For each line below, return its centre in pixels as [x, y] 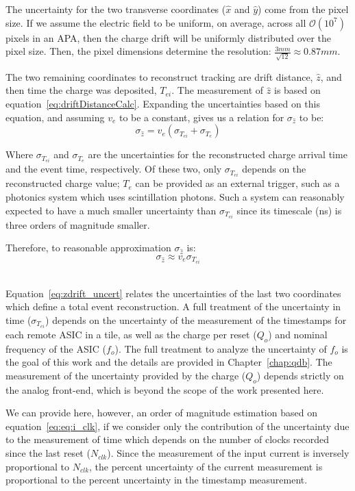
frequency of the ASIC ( [56, 348]
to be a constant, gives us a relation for [201, 117]
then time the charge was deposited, [81, 90]
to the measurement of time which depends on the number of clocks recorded [168, 439]
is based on [297, 90]
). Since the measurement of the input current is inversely [228, 453]
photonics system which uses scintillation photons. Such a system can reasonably [175, 197]
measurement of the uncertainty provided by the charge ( [126, 375]
